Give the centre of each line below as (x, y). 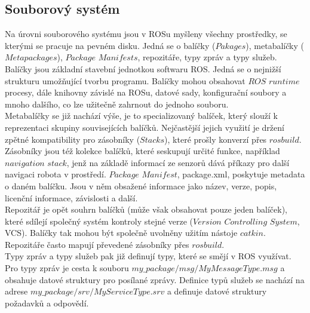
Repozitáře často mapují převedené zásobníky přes (97, 244)
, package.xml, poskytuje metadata (241, 174)
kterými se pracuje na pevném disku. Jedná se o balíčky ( (110, 45)
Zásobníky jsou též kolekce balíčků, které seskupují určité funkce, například (142, 151)
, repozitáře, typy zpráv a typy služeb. (207, 57)
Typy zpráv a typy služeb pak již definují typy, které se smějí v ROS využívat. (148, 256)
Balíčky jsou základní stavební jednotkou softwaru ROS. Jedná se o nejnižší (143, 68)
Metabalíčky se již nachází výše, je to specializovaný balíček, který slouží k (141, 116)
